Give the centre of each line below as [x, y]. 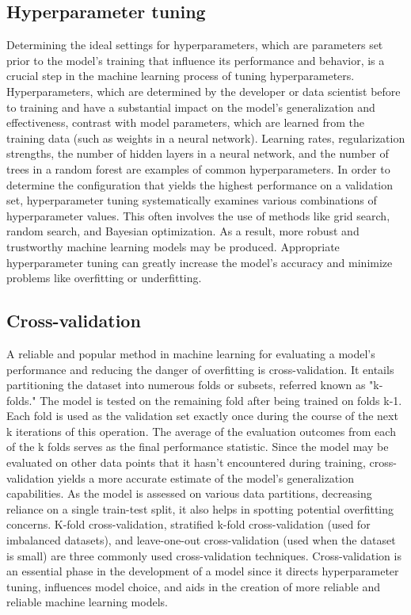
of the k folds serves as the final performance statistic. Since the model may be [198, 447]
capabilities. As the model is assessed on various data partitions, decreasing [189, 493]
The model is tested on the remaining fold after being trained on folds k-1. [221, 400]
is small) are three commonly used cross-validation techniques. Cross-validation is [204, 555]
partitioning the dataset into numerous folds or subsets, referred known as [186, 385]
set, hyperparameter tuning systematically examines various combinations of [192, 200]
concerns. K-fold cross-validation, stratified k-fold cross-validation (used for [188, 524]
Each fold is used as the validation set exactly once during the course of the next [202, 416]
